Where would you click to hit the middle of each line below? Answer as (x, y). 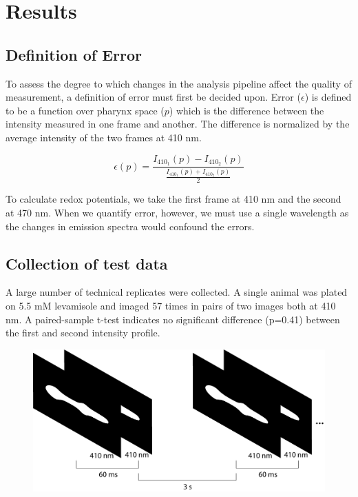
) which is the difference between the (246, 110)
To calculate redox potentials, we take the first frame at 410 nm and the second (173, 199)
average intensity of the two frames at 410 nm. (104, 137)
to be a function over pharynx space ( (85, 110)
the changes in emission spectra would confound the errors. (130, 226)
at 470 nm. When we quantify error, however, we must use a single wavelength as (177, 213)
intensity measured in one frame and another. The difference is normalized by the (178, 124)
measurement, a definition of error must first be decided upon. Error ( (153, 97)
